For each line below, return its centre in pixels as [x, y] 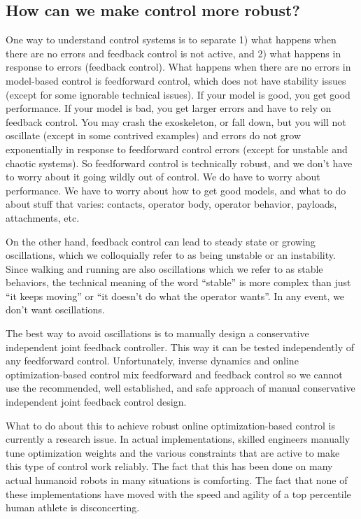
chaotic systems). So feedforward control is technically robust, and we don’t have [179, 163]
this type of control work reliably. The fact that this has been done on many [169, 466]
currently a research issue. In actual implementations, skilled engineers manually [178, 439]
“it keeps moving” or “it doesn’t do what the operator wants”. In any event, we [175, 296]
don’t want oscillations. [55, 310]
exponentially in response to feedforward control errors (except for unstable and [177, 149]
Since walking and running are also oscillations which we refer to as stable [164, 268]
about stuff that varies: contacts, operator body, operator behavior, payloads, [171, 204]
